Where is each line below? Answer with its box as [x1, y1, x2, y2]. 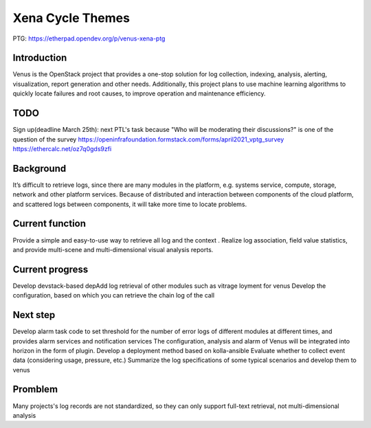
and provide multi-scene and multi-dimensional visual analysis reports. [12, 245, 214, 254]
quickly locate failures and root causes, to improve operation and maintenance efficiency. [12, 89, 266, 98]
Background [12, 162, 67, 174]
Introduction [12, 52, 67, 64]
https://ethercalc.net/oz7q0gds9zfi [12, 144, 112, 153]
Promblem [12, 383, 58, 395]
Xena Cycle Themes [12, 10, 131, 25]
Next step [12, 309, 56, 321]
